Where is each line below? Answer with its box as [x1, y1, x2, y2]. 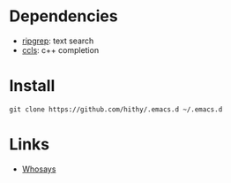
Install [9, 76, 56, 96]
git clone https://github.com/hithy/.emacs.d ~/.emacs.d [9, 104, 223, 114]
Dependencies [9, 6, 118, 27]
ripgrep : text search [21, 35, 94, 46]
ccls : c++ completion [21, 44, 100, 55]
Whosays [21, 164, 56, 174]
